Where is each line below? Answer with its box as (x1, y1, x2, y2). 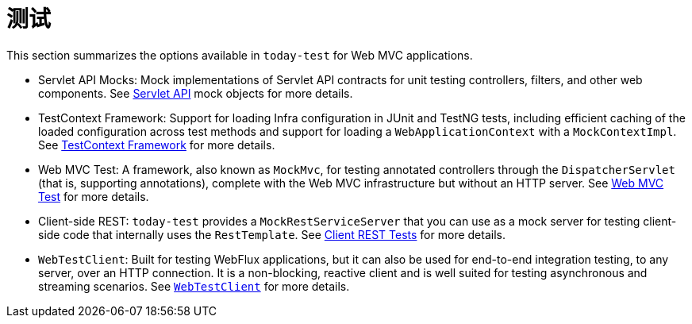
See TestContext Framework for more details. (38, 137, 275, 152)
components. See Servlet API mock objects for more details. (38, 86, 353, 100)
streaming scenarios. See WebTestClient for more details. (38, 279, 350, 293)
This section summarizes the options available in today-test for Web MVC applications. (6, 48, 473, 62)
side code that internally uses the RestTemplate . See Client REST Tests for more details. (38, 227, 506, 241)
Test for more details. (38, 189, 149, 203)
